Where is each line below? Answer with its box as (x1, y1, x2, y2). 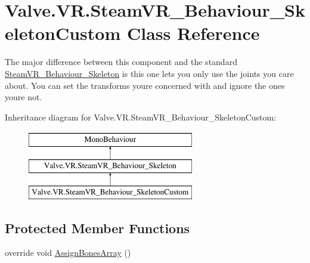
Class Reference (126, 21, 260, 45)
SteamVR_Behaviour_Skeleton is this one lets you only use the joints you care (5, 67, 294, 79)
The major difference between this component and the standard (5, 55, 237, 68)
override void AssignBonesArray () (5, 246, 131, 259)
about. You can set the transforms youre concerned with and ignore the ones (5, 79, 285, 91)
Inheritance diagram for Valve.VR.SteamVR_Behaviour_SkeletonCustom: (5, 110, 277, 123)
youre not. (5, 91, 42, 103)
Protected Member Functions (5, 218, 190, 237)
